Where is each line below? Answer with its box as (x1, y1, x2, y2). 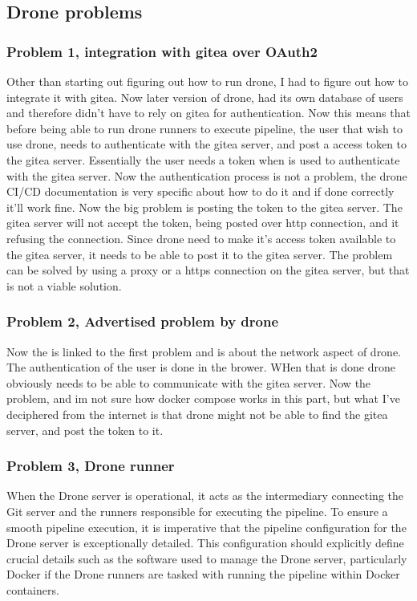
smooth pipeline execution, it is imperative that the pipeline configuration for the (6, 518, 407, 535)
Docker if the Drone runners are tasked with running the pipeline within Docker (6, 566, 400, 583)
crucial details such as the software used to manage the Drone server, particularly (6, 550, 407, 566)
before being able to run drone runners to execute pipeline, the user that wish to (6, 120, 403, 136)
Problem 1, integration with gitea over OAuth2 (6, 41, 318, 61)
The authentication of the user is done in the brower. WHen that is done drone (6, 359, 395, 376)
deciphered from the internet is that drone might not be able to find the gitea (6, 405, 388, 422)
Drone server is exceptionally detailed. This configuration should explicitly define (6, 534, 404, 551)
